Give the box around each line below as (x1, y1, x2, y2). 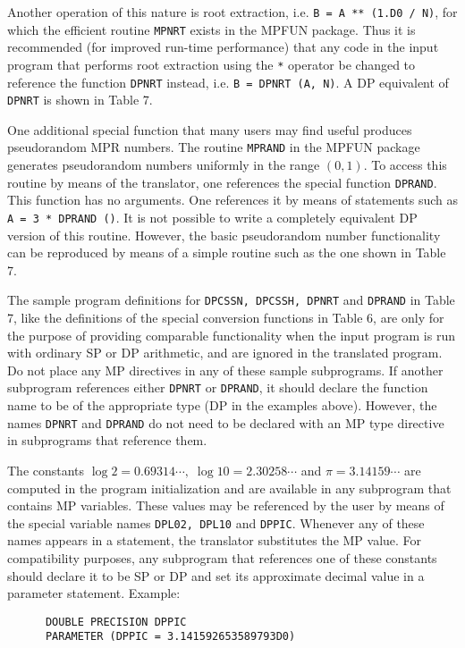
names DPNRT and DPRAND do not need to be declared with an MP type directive (7, 413, 444, 432)
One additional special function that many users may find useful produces (7, 120, 412, 139)
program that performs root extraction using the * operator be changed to (7, 55, 416, 73)
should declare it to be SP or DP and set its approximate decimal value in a (7, 566, 425, 585)
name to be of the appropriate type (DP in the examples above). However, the (7, 396, 437, 415)
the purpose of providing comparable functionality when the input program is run (7, 325, 455, 344)
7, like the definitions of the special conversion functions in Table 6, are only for (7, 308, 444, 327)
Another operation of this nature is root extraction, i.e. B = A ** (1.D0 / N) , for (7, 3, 458, 21)
